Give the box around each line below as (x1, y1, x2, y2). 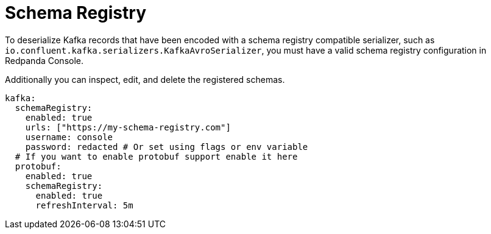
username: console (25, 132, 113, 142)
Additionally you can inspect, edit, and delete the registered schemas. (5, 74, 285, 85)
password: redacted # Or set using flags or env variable (25, 141, 308, 152)
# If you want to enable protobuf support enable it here (15, 151, 298, 161)
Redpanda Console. (5, 55, 84, 66)
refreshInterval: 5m (35, 200, 133, 210)
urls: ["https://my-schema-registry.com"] (25, 122, 231, 132)
